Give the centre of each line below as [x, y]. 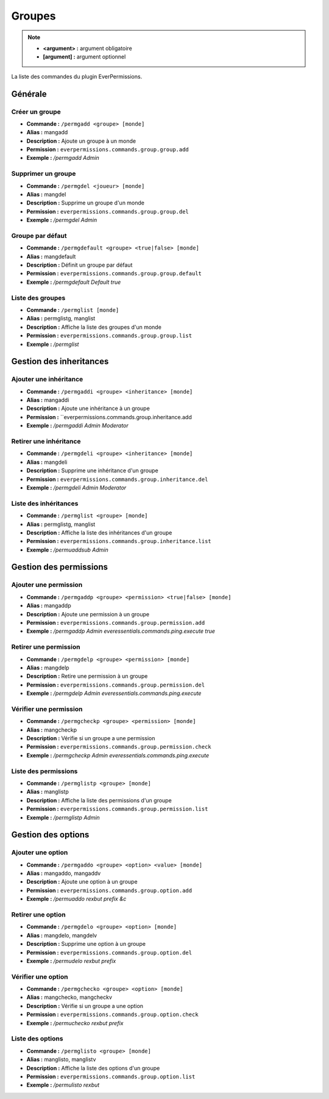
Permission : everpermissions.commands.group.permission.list [117, 809]
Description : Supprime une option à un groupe [86, 944]
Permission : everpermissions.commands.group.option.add [109, 890]
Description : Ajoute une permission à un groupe [88, 614]
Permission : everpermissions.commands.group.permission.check [119, 747]
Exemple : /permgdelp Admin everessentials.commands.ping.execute [114, 693]
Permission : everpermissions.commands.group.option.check [112, 1014]
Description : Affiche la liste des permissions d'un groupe [99, 800]
